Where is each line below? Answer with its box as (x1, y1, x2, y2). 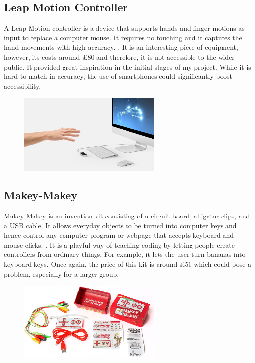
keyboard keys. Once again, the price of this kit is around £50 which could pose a (4, 258, 252, 269)
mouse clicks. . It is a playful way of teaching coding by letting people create (4, 239, 235, 250)
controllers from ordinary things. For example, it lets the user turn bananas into (4, 249, 246, 259)
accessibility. (4, 80, 41, 91)
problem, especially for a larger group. (4, 268, 119, 279)
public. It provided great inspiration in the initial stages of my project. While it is (4, 61, 251, 72)
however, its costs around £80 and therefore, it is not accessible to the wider (4, 51, 235, 62)
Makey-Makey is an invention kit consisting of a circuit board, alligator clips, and (4, 210, 250, 220)
